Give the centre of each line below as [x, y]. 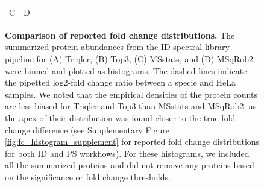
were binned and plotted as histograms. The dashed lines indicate [126, 70]
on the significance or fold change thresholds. [88, 176]
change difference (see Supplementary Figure [87, 129]
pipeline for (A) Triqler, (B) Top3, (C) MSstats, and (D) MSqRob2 [129, 59]
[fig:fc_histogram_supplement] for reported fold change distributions [132, 141]
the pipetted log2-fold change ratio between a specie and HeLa [120, 82]
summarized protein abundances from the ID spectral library [117, 47]
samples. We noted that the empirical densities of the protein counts [131, 94]
